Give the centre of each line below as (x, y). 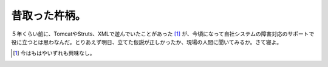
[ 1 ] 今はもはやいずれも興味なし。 (54, 53)
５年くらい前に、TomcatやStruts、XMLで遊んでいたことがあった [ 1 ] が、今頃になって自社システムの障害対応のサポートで (163, 34)
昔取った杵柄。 (49, 16)
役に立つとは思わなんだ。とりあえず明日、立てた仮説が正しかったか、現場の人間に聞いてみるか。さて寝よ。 (147, 42)
